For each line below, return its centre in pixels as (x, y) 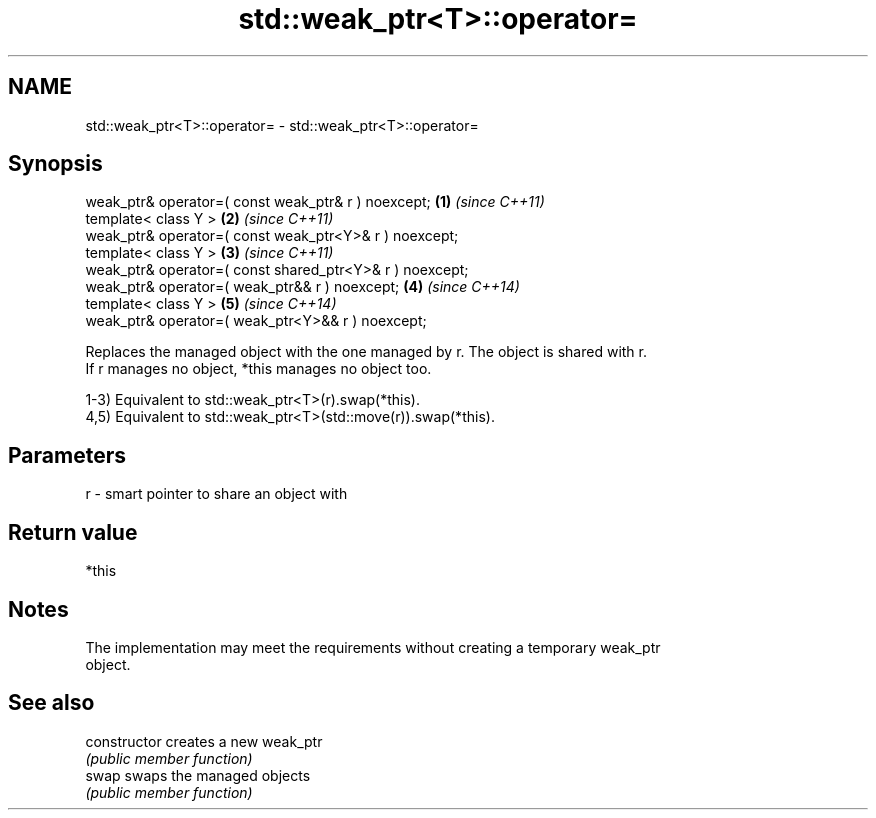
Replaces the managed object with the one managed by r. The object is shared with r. (366, 352)
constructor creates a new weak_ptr (204, 741)
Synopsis (55, 164)
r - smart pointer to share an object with (216, 494)
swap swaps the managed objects (198, 775)
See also (51, 703)
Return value (73, 532)
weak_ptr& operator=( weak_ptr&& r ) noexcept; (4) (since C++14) (302, 287)
